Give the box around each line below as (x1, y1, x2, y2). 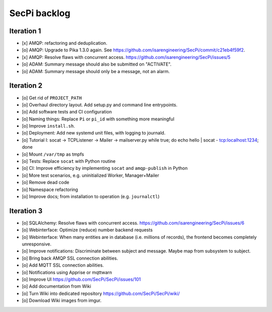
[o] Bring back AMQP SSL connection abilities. (22, 255, 118, 261)
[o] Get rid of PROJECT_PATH (22, 95, 82, 101)
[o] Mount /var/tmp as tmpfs (22, 151, 84, 157)
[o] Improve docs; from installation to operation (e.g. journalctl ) (22, 194, 160, 199)
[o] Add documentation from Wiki (22, 283, 92, 289)
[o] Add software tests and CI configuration (22, 109, 112, 115)
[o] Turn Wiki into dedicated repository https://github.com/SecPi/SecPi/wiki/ (22, 290, 180, 296)
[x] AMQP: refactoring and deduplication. (22, 40, 108, 46)
